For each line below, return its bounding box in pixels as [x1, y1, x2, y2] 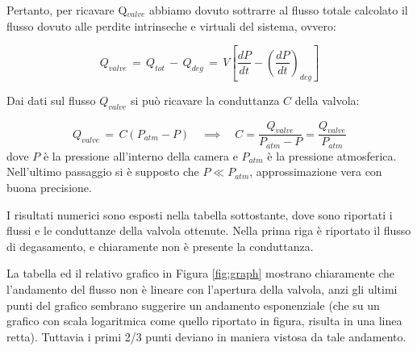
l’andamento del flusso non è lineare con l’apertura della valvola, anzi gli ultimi [6, 281, 398, 298]
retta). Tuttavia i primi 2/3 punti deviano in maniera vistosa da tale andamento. [6, 328, 407, 345]
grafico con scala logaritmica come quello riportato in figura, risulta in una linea [6, 312, 402, 329]
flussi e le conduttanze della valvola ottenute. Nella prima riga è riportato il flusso [6, 222, 411, 239]
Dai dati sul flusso [6, 91, 96, 108]
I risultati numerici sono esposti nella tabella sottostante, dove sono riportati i [6, 206, 393, 223]
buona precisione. [6, 179, 92, 196]
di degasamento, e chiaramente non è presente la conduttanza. [6, 237, 314, 254]
